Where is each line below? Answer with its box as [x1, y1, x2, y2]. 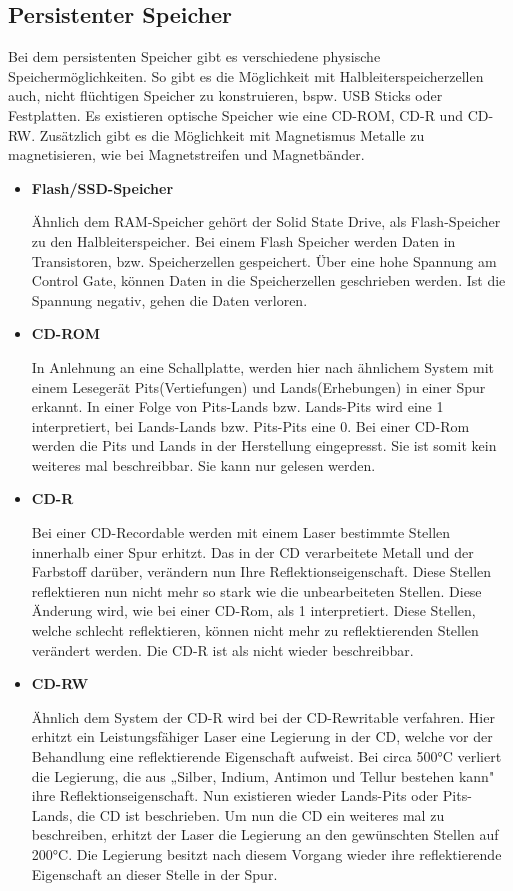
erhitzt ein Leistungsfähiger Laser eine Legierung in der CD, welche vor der [31, 726, 493, 747]
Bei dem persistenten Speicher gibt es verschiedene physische [8, 46, 381, 67]
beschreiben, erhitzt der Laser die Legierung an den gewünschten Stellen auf [31, 824, 499, 845]
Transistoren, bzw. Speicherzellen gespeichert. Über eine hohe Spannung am [31, 250, 497, 271]
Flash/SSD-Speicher [31, 177, 174, 198]
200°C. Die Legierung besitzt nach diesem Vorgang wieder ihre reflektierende [31, 843, 502, 864]
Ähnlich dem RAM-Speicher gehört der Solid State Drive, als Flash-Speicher [31, 211, 501, 232]
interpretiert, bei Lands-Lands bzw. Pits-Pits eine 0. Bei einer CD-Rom [31, 415, 470, 436]
